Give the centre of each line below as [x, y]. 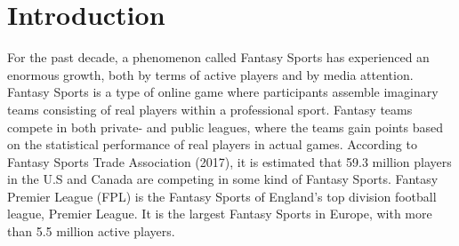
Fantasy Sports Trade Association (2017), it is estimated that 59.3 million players [229, 161]
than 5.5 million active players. [91, 231]
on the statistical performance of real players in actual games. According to [212, 144]
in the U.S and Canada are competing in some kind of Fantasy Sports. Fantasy [223, 179]
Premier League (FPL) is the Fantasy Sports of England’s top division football [222, 196]
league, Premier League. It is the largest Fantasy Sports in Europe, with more [220, 214]
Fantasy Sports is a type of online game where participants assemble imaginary [223, 92]
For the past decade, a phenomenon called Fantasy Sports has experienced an [218, 57]
